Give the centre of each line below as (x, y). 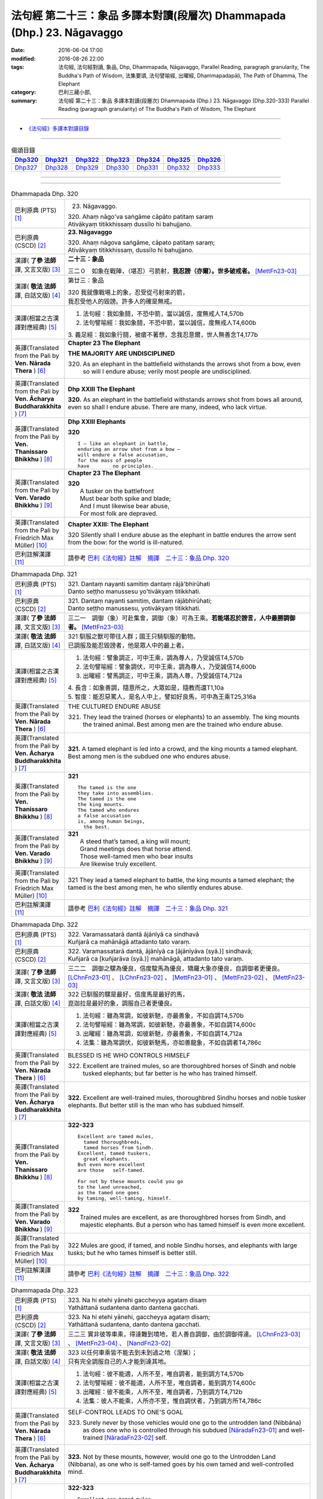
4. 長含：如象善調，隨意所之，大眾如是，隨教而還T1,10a (146, 688)
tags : (18, 67)
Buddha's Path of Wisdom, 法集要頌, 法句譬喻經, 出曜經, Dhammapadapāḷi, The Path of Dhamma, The (183, 76)
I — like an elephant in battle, (123, 443)
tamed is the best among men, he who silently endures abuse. (155, 887)
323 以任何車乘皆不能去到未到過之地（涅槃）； (132, 1352)
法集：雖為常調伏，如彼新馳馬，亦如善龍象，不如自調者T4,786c (172, 1043)
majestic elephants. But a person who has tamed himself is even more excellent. (193, 1225)
